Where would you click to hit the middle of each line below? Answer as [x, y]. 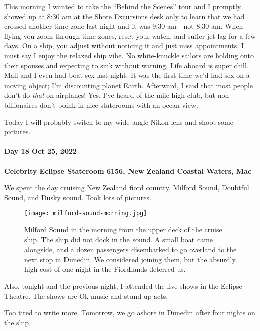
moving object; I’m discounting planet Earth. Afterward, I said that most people [129, 85]
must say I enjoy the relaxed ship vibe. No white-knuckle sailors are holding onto [129, 55]
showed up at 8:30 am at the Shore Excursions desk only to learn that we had [124, 16]
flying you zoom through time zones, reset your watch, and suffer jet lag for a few [130, 35]
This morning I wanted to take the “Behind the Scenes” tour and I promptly [123, 6]
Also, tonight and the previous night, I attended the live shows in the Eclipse [123, 285]
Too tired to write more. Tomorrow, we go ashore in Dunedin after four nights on [130, 313]
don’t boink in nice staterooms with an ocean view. [119, 104]
